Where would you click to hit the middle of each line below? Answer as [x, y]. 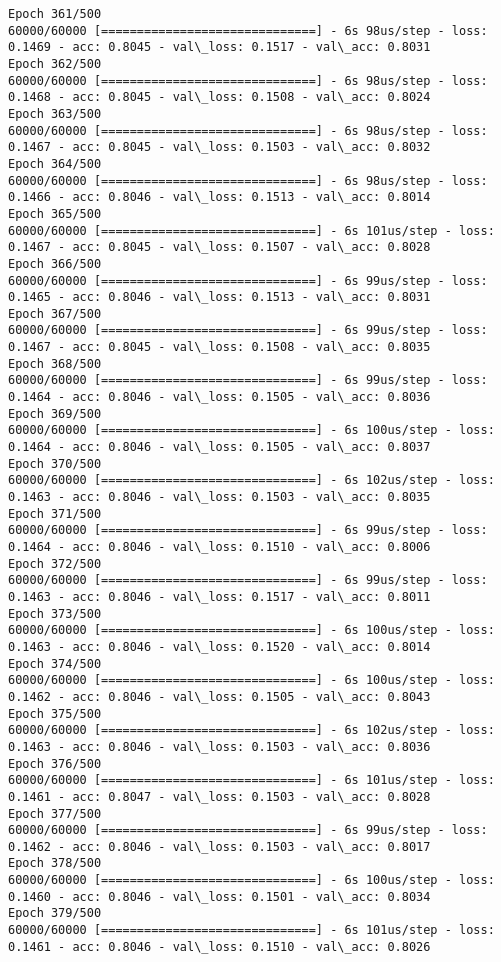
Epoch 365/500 [55, 213]
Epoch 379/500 [55, 913]
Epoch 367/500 [55, 313]
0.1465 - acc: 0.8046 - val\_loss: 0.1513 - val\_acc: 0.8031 [219, 297]
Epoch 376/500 [55, 763]
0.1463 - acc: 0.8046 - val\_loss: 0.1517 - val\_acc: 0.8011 [219, 596]
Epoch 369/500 [55, 413]
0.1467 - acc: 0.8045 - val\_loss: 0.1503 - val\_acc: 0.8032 [219, 147]
